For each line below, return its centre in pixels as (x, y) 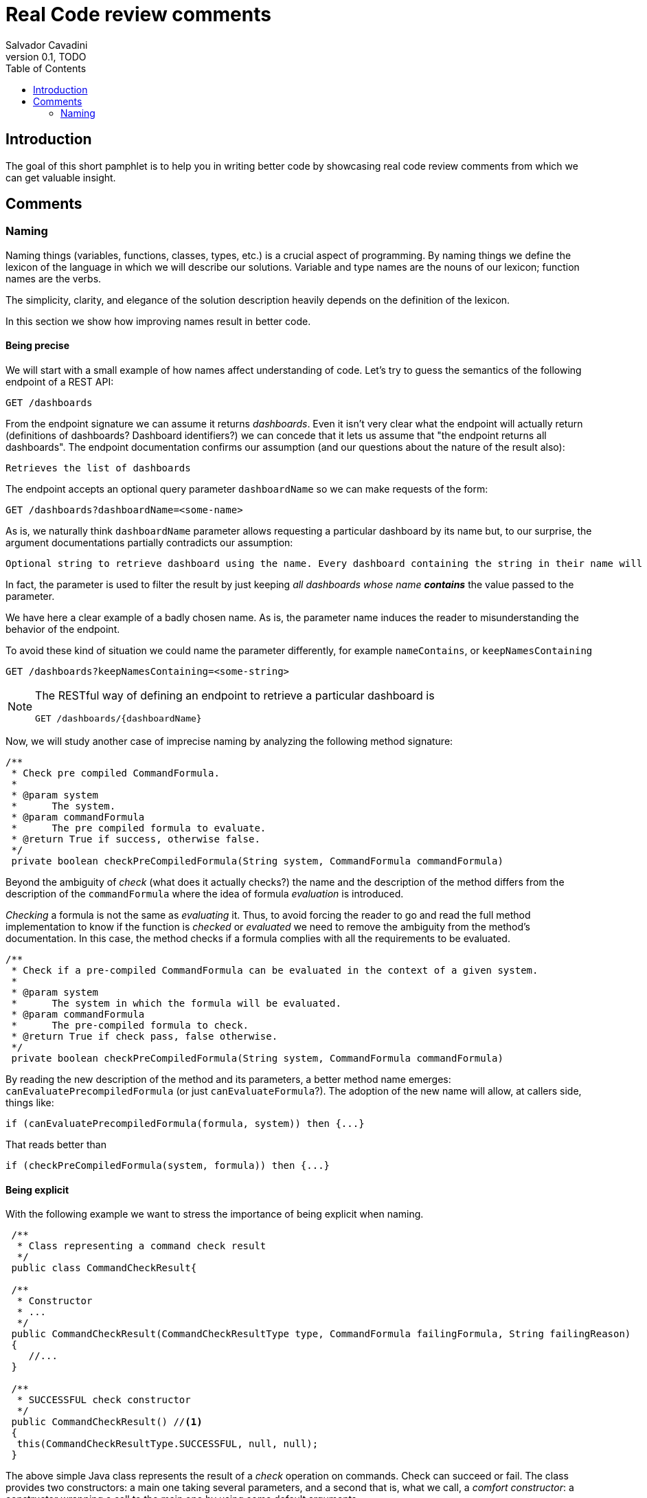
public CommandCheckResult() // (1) (107, 1422)
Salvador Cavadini (47, 45)
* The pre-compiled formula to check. (130, 1026)
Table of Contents (46, 68)
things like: (30, 1103)
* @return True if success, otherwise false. (136, 839)
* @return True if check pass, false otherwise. (145, 1037)
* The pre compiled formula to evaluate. (139, 828)
